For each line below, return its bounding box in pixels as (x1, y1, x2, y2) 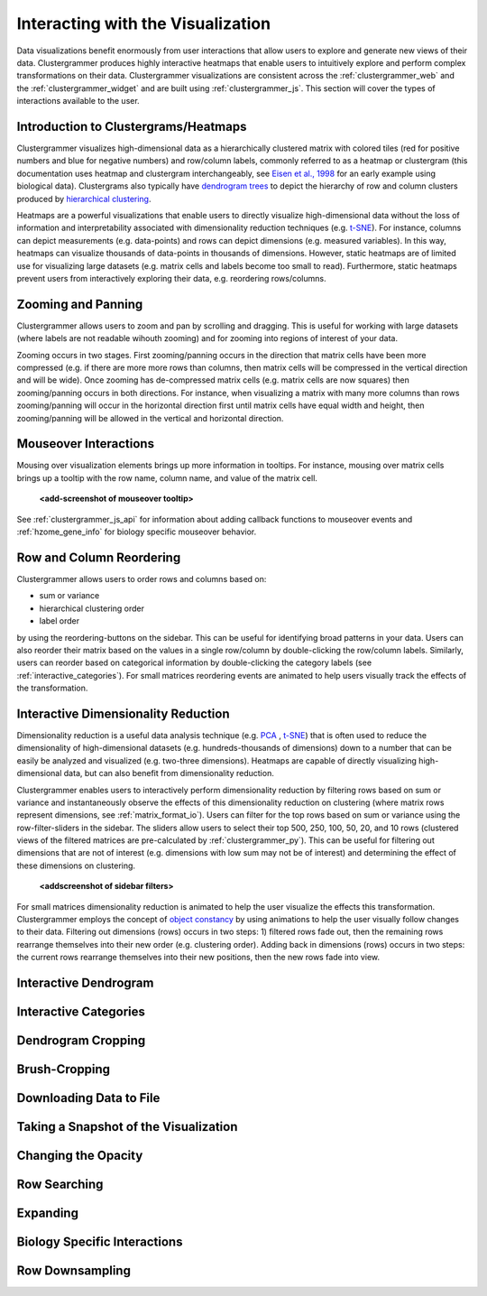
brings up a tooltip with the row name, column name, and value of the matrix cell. (16, 472, 317, 483)
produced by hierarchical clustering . (16, 193, 152, 204)
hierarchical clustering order (39, 603, 144, 614)
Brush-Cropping (16, 1061, 111, 1078)
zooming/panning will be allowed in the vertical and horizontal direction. (16, 412, 284, 423)
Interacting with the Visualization (16, 14, 271, 33)
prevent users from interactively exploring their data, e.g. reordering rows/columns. (16, 273, 326, 283)
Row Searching (16, 1177, 104, 1192)
